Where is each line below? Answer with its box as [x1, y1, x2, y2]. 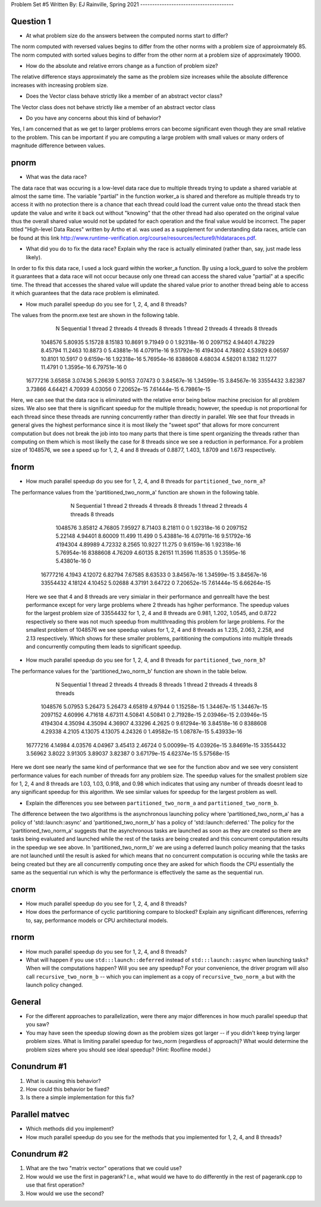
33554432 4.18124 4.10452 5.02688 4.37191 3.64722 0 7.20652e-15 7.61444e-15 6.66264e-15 [40, 579, 271, 587]
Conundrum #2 [11, 1149, 68, 1159]
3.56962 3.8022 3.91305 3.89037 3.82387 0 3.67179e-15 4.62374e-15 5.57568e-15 [26, 750, 230, 757]
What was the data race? [26, 173, 87, 181]
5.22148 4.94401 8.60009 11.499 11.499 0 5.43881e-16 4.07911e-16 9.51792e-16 [55, 532, 251, 539]
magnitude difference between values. [11, 142, 106, 149]
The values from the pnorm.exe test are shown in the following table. [11, 311, 180, 318]
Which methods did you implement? [26, 1125, 114, 1132]
